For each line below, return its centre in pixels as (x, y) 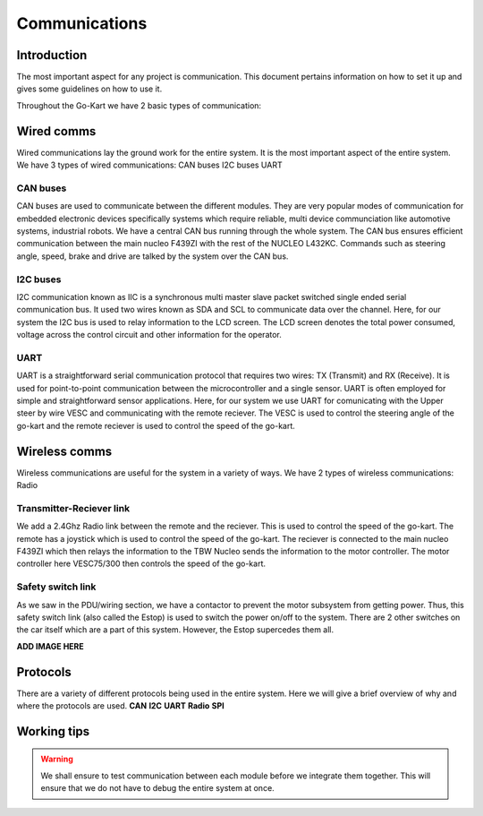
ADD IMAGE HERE (50, 646)
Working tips (53, 731)
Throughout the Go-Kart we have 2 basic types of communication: (139, 105)
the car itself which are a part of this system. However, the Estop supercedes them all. (175, 630)
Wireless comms (64, 451)
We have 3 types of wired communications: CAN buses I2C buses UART (149, 165)
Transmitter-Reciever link (73, 508)
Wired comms (56, 131)
